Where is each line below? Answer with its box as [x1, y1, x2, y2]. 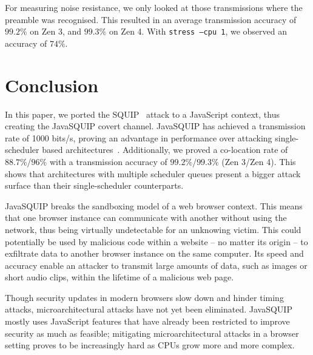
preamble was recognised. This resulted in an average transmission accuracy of [5, 13, 297, 25]
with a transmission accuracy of [49, 155, 167, 167]
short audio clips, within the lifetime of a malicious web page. [5, 271, 234, 283]
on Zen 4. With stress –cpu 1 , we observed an [109, 25, 288, 38]
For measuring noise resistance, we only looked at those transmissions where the [5, 1, 303, 13]
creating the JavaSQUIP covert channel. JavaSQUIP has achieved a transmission [5, 120, 306, 132]
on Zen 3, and [30, 25, 82, 38]
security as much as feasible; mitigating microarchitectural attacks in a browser [5, 326, 299, 339]
